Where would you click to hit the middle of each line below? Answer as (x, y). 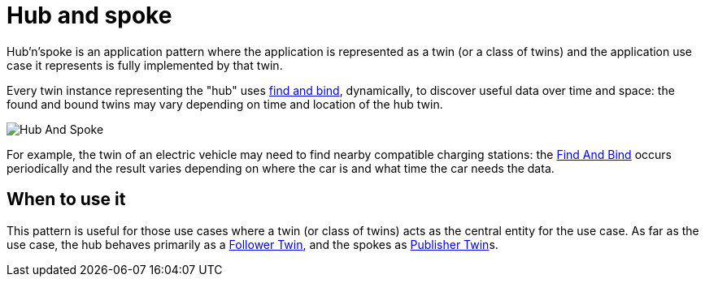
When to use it (66, 199)
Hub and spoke (89, 15)
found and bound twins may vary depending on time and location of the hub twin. (225, 104)
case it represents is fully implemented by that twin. (145, 65)
